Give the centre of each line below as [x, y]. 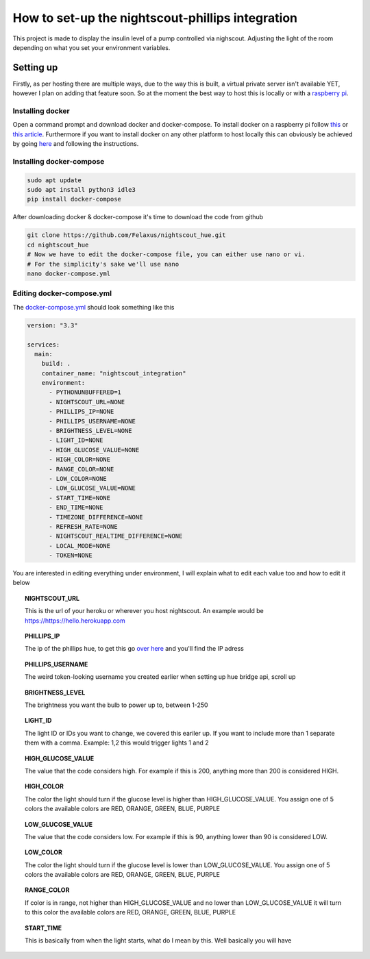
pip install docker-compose [74, 199]
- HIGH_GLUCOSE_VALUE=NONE [94, 450]
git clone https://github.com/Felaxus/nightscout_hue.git [126, 235]
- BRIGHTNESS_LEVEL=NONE [91, 431]
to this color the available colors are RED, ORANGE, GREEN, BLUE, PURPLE [131, 912]
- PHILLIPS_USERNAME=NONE [92, 421]
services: [44, 345]
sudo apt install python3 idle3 [82, 190]
